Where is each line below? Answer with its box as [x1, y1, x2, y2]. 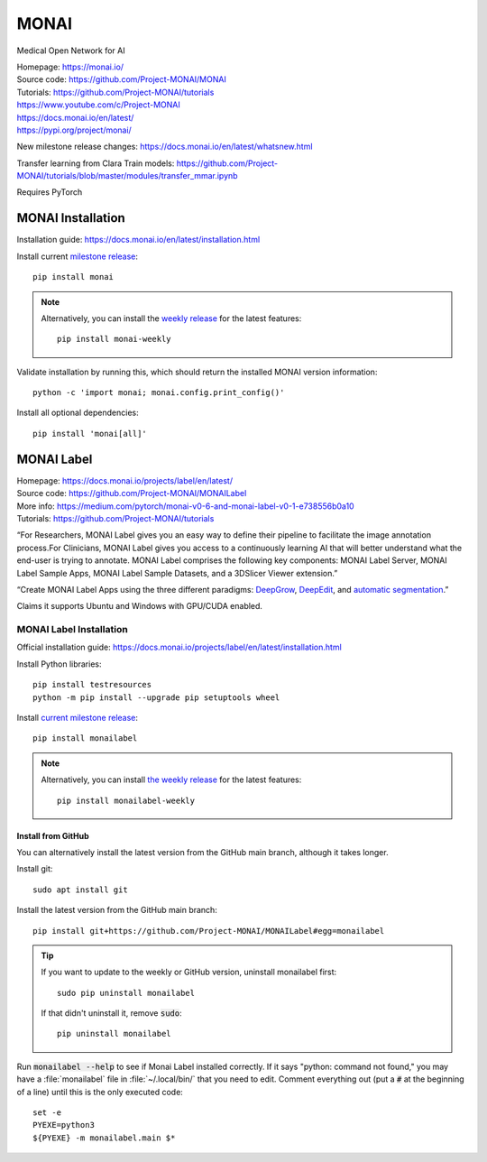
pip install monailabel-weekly [57, 795, 196, 806]
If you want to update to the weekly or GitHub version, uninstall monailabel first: [41, 966, 337, 978]
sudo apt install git [32, 884, 128, 895]
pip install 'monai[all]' [32, 429, 148, 438]
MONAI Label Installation [16, 623, 128, 636]
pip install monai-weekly [57, 334, 171, 345]
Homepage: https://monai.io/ [16, 61, 124, 72]
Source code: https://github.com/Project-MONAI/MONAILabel [16, 488, 247, 499]
